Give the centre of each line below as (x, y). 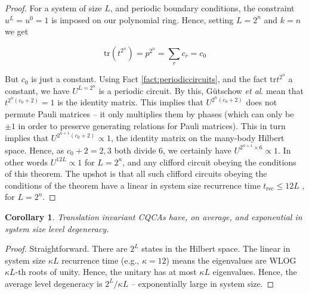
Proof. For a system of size (53, 8)
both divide (135, 150)
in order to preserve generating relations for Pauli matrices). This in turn (152, 125)
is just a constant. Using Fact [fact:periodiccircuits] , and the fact (149, 79)
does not (262, 102)
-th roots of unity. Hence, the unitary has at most (106, 272)
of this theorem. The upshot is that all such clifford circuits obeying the (136, 173)
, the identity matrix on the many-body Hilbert (197, 138)
